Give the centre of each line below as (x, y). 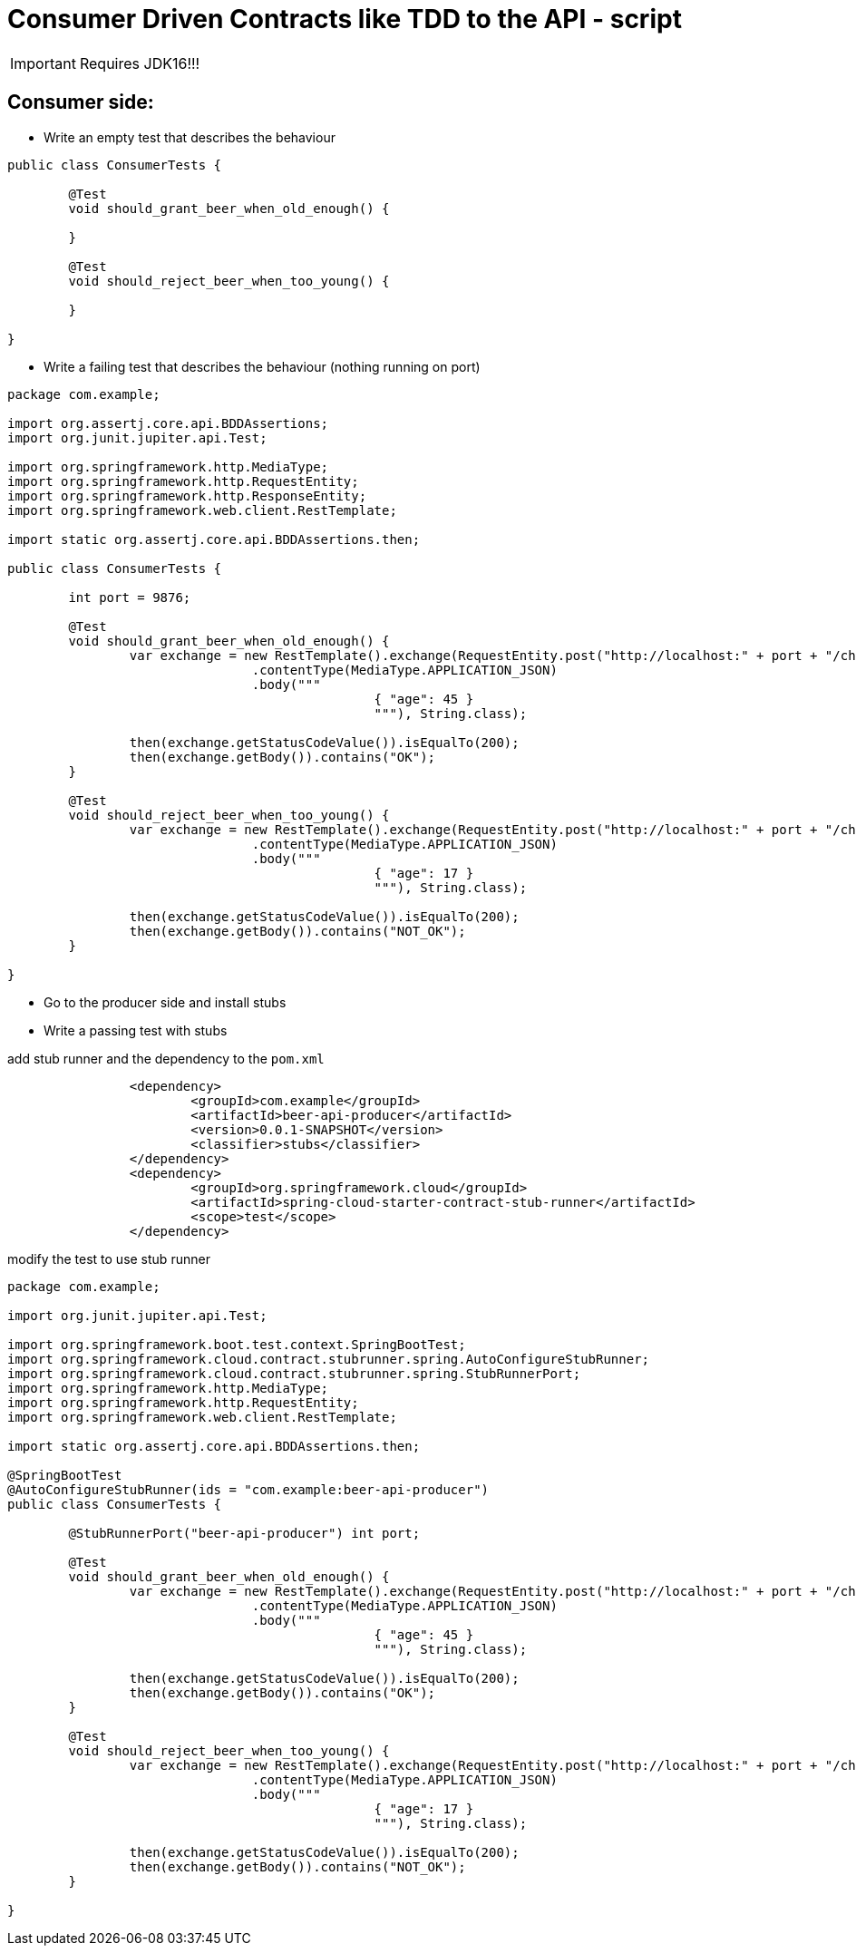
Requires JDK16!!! (140, 63)
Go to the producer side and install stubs (165, 1002)
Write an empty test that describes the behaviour (190, 137)
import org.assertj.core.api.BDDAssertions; (168, 423)
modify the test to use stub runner (109, 1258)
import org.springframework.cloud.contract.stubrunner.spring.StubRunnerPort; (294, 1373)
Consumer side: (81, 102)
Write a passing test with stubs (136, 1030)
